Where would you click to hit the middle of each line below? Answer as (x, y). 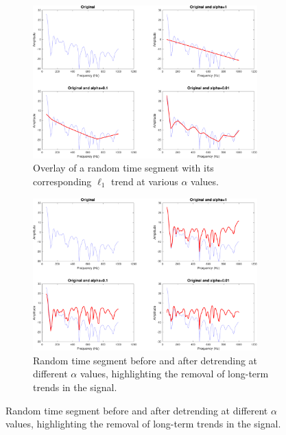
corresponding (62, 181)
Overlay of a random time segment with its (123, 168)
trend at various (144, 181)
